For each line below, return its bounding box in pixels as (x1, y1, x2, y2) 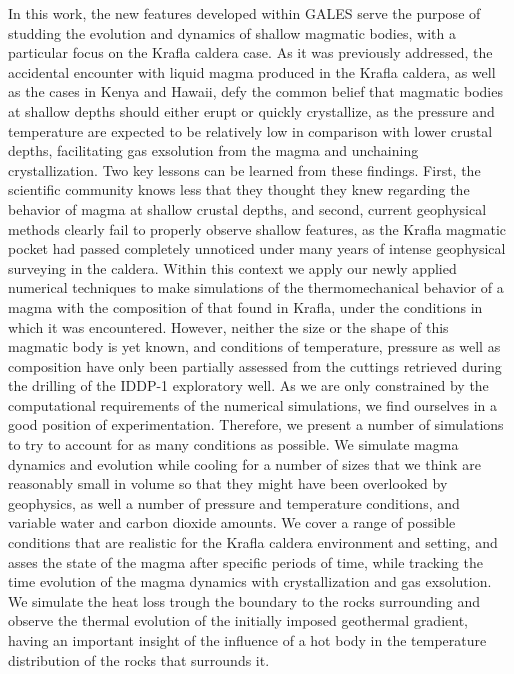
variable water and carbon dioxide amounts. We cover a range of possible (8, 512, 456, 533)
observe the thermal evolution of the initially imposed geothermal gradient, (8, 610, 468, 631)
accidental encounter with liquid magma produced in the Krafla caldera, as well (8, 61, 496, 82)
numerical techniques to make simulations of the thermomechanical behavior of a (8, 277, 504, 298)
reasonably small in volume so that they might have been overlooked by (8, 473, 448, 494)
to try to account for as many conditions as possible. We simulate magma (8, 434, 459, 455)
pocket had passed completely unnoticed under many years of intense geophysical (8, 238, 506, 259)
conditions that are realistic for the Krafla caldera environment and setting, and (8, 532, 498, 553)
